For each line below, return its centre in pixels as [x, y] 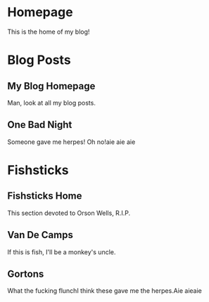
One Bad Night [40, 125]
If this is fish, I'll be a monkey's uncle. [62, 252]
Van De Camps [40, 235]
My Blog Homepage [51, 86]
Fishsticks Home [45, 196]
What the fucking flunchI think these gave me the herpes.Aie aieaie [105, 291]
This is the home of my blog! [49, 32]
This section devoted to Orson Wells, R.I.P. [69, 213]
